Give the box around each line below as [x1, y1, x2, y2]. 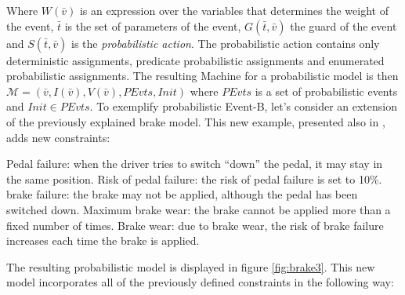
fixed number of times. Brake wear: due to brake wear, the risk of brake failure [6, 217, 384, 233]
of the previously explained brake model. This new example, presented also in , [6, 113, 385, 129]
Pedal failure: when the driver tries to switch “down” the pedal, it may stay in [6, 155, 383, 172]
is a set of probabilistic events [255, 82, 398, 99]
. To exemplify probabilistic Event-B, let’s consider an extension [89, 98, 397, 115]
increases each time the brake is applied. [6, 232, 200, 249]
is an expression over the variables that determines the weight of [79, 2, 389, 18]
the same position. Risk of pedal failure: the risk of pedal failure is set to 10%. [6, 170, 382, 187]
